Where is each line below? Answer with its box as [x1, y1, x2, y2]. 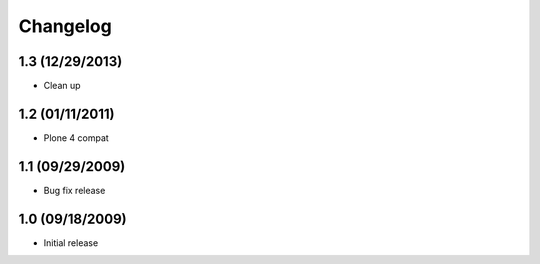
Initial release [43, 236, 99, 249]
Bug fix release [43, 184, 106, 196]
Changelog [18, 15, 112, 37]
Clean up [43, 80, 81, 92]
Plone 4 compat [43, 131, 109, 144]
